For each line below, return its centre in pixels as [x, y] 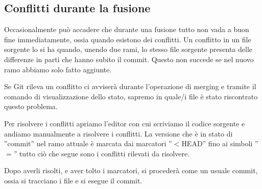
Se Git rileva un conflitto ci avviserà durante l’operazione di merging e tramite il [130, 86]
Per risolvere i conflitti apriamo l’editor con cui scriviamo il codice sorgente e [125, 123]
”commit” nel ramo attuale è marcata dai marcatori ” [88, 143]
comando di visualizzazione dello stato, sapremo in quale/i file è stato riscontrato [131, 96]
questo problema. [31, 106]
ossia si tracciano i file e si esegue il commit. [73, 180]
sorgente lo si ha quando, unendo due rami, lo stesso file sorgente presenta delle [128, 49]
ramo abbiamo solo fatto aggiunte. [58, 69]
